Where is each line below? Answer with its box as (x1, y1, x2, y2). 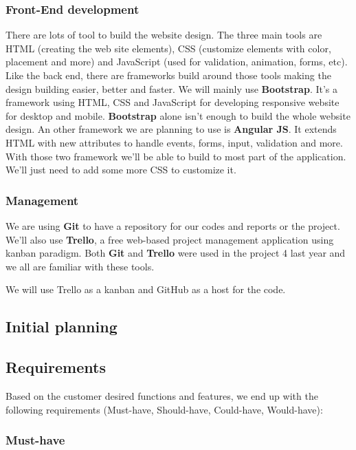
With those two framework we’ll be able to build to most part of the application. (5, 149, 346, 163)
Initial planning (5, 316, 118, 337)
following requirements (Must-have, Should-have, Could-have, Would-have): (5, 402, 323, 416)
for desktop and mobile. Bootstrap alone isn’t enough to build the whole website (5, 108, 351, 122)
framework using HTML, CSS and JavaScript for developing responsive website (5, 95, 340, 109)
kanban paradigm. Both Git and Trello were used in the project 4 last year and (5, 246, 346, 260)
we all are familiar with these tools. (5, 259, 155, 273)
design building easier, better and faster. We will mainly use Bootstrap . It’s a (5, 81, 338, 96)
